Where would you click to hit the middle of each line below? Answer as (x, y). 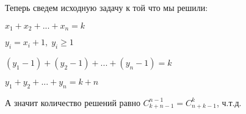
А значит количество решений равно (73, 102)
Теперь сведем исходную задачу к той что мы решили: (107, 7)
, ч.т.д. (229, 102)
